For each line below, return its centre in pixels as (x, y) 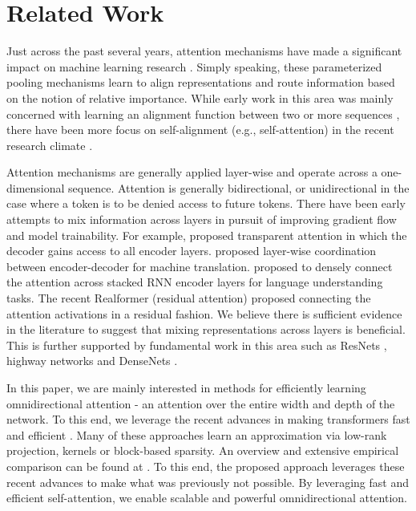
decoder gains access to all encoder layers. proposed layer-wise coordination (192, 251)
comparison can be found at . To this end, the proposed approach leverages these (206, 466)
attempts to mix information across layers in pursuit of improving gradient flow (202, 219)
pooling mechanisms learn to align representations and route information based (201, 82)
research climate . (50, 145)
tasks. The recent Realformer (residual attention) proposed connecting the (189, 298)
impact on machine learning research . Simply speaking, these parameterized (194, 66)
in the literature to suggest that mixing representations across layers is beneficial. (206, 329)
